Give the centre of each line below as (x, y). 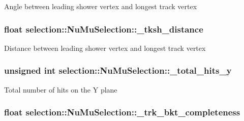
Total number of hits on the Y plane (61, 89)
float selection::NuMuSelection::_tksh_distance (104, 29)
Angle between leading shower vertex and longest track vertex (101, 6)
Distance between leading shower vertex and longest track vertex (105, 48)
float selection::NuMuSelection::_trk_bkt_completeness (122, 112)
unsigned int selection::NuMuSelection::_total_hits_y (118, 70)
